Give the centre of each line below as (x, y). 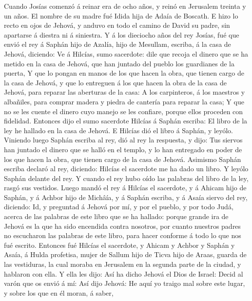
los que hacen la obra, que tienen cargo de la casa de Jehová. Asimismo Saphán (123, 159)
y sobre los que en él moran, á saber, (59, 292)
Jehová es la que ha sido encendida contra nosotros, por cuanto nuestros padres (122, 226)
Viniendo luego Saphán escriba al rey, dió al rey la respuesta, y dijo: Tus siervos (123, 140)
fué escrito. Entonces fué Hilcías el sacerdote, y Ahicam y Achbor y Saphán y (119, 245)
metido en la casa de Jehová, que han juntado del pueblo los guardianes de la (119, 63)
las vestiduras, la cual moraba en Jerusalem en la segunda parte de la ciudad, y (123, 264)
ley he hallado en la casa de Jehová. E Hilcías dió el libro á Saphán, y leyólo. (118, 130)
